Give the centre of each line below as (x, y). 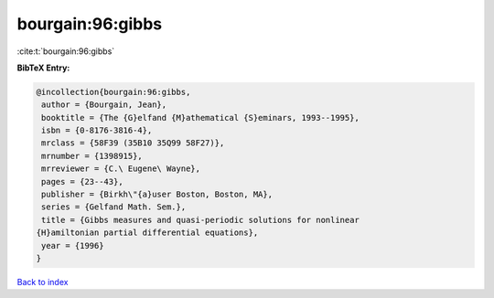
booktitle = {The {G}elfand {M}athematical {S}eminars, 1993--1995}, (201, 117)
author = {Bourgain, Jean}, (104, 105)
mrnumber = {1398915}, (92, 156)
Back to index (43, 282)
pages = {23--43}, (82, 181)
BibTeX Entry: (43, 68)
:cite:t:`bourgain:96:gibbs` (66, 51)
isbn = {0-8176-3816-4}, (97, 131)
